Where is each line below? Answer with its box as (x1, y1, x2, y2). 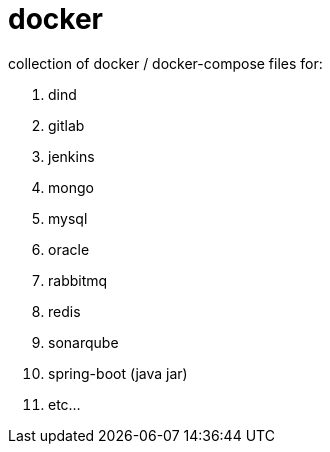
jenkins (48, 147, 95, 165)
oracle (48, 240, 90, 258)
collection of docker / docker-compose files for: (8, 54, 323, 72)
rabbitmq (48, 271, 108, 289)
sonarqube (48, 333, 119, 351)
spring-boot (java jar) (48, 364, 188, 382)
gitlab (48, 116, 85, 134)
